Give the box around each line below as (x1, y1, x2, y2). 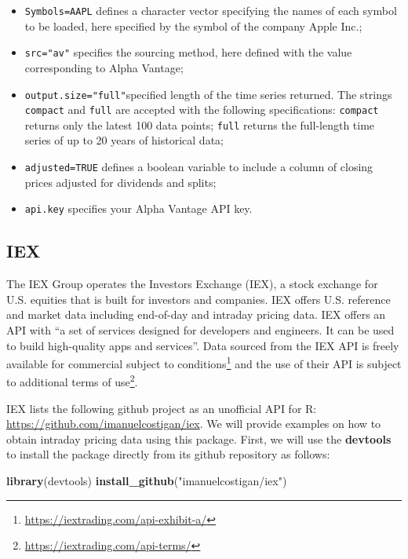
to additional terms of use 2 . (6, 371, 138, 390)
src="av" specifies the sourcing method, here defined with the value (24, 44, 352, 60)
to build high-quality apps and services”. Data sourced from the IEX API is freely (6, 337, 399, 353)
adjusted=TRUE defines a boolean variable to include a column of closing (24, 159, 373, 175)
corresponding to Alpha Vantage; (24, 59, 184, 75)
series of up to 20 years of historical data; (24, 132, 224, 148)
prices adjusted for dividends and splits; (24, 174, 217, 190)
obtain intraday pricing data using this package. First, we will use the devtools (6, 430, 392, 447)
